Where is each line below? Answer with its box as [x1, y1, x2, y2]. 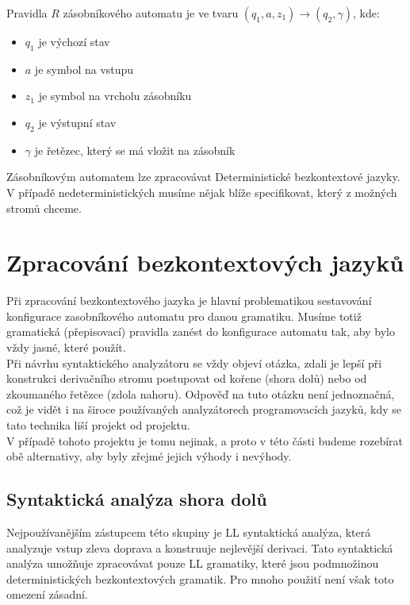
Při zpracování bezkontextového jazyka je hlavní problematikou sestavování [6, 292, 372, 309]
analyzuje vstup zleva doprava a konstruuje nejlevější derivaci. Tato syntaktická [6, 539, 393, 556]
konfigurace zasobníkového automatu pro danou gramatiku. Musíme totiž [6, 307, 362, 324]
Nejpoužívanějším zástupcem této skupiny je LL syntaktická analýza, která [6, 524, 371, 541]
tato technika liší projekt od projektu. [6, 417, 190, 434]
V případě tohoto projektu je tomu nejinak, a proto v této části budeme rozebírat [6, 432, 404, 449]
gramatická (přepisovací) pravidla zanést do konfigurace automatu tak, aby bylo [6, 323, 395, 340]
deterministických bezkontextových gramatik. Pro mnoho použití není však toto [6, 570, 394, 587]
